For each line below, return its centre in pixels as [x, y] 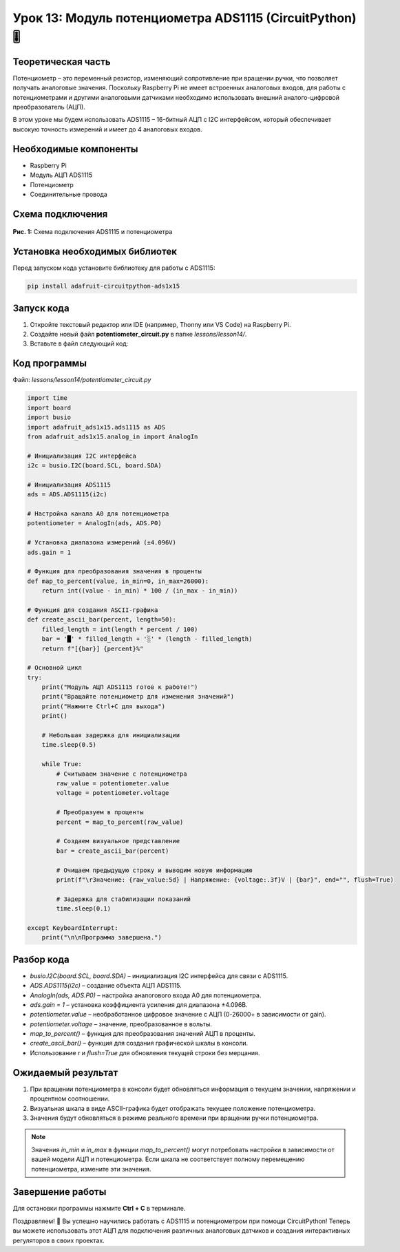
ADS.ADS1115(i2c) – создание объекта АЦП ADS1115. [106, 986]
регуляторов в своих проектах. [59, 1240]
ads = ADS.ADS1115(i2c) [67, 495]
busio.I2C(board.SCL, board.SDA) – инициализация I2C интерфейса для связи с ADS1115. [159, 976]
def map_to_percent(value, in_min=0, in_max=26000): [118, 581]
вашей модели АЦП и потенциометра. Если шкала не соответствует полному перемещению [168, 1159]
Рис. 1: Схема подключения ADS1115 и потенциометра [93, 232]
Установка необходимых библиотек [95, 252]
